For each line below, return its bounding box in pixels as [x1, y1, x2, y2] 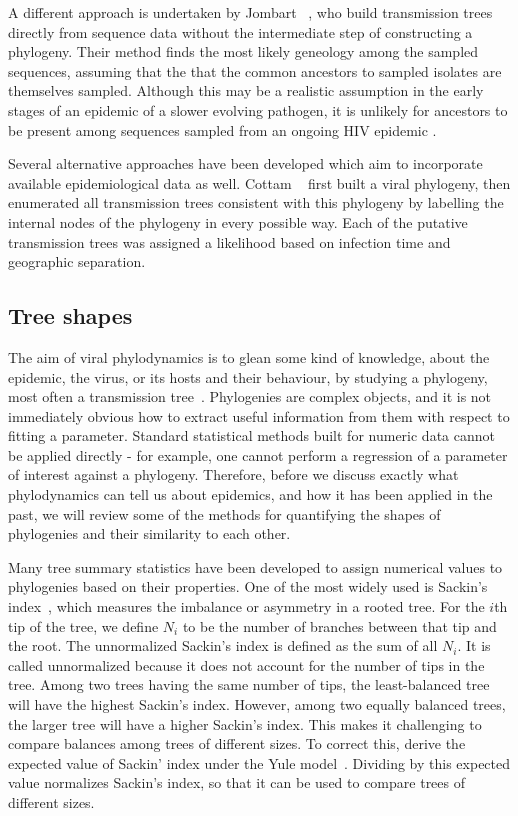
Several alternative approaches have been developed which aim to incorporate [8, 153, 483, 174]
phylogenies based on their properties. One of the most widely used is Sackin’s [8, 576, 488, 597]
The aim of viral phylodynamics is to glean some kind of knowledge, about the [8, 346, 490, 367]
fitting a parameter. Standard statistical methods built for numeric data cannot [8, 425, 495, 446]
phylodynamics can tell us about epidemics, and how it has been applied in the [8, 484, 493, 505]
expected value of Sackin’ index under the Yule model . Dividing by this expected [8, 752, 511, 773]
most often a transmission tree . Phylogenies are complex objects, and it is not [8, 386, 492, 407]
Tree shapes [8, 300, 133, 331]
